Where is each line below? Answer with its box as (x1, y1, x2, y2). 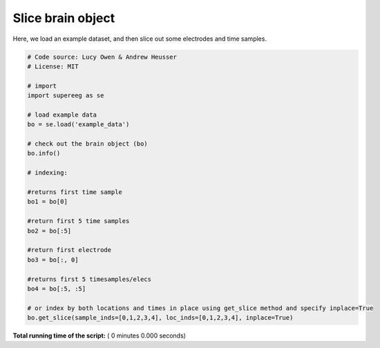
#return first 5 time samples (27, 217, 130, 225)
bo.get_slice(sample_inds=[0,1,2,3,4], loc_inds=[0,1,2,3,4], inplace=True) (27, 314, 294, 322)
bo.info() (27, 149, 61, 157)
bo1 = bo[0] (27, 197, 68, 206)
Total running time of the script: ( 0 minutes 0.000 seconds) (12, 331, 187, 340)
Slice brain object (12, 10, 115, 26)
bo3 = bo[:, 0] (27, 255, 79, 264)
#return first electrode (27, 246, 112, 254)
